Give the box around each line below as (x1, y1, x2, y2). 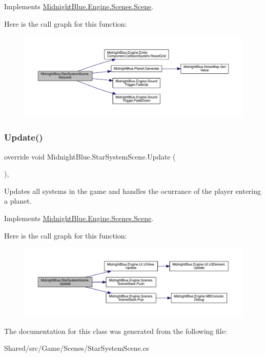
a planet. (4, 195, 32, 206)
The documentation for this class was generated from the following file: (4, 325, 227, 336)
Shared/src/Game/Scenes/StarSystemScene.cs (4, 343, 149, 353)
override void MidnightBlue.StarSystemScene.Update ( (4, 151, 176, 162)
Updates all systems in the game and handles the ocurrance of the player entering (4, 185, 261, 196)
